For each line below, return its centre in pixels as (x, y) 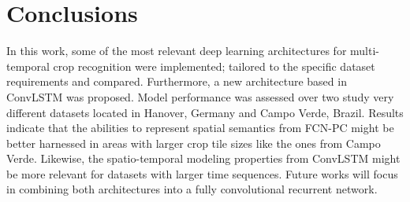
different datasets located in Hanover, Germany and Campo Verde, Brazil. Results (205, 112)
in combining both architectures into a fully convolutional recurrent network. (192, 189)
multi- (365, 51)
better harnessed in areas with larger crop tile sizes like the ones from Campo (194, 143)
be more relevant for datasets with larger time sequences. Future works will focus (202, 173)
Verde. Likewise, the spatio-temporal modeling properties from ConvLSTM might (203, 158)
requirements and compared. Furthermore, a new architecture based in (177, 81)
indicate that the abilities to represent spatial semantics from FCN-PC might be (200, 128)
